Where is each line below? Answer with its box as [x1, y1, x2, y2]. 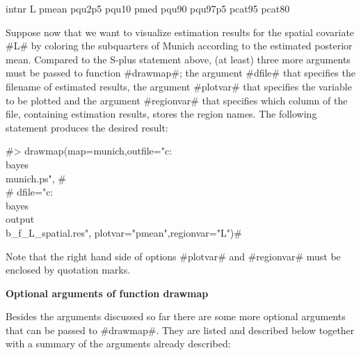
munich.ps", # [6, 171, 66, 185]
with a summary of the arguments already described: [6, 336, 231, 351]
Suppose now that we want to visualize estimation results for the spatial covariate [6, 24, 355, 39]
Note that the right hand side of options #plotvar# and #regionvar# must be [6, 248, 341, 263]
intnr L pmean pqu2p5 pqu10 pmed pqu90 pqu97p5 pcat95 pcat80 [6, 1, 290, 15]
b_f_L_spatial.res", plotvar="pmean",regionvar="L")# [6, 225, 242, 239]
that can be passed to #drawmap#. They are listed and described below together [6, 322, 355, 337]
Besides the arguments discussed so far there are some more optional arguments [6, 309, 346, 324]
